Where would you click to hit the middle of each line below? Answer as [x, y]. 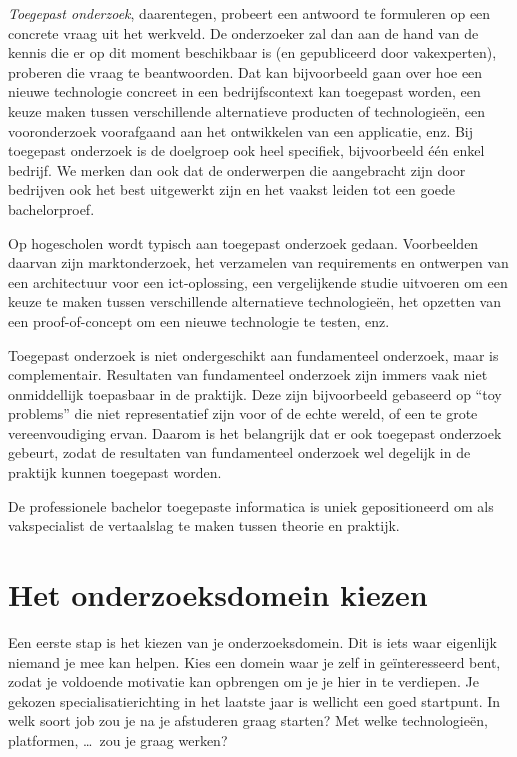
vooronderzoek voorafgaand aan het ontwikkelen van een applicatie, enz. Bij [241, 130]
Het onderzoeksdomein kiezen [218, 594]
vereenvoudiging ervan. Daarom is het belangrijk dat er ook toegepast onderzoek [255, 432]
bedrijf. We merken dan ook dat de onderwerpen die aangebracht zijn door [237, 169]
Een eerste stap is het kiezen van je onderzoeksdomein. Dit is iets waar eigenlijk [252, 641]
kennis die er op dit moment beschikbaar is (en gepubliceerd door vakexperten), [252, 52]
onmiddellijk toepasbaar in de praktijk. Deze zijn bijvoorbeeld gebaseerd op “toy [255, 393]
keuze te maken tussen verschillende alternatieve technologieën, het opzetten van [254, 301]
